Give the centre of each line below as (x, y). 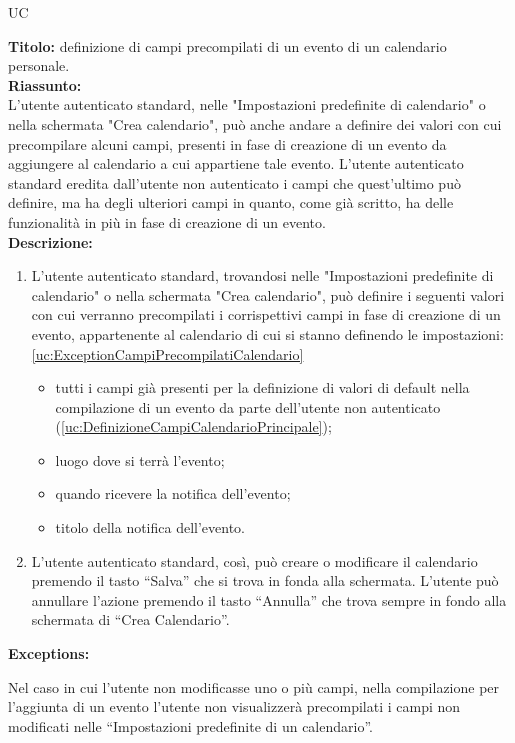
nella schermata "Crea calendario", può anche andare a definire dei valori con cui (255, 123)
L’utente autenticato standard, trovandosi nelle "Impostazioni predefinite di (262, 275)
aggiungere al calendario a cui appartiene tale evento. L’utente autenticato (236, 163)
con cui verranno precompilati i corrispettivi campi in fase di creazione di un (266, 314)
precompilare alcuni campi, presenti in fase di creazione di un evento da (227, 143)
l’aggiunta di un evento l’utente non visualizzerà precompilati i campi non (234, 706)
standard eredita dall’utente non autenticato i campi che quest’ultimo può (234, 182)
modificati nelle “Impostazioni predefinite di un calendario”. (190, 725)
